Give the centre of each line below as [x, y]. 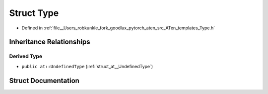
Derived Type [26, 56]
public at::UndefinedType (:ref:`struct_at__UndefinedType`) [87, 66]
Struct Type [34, 13]
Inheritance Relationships [50, 42]
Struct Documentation [44, 80]
